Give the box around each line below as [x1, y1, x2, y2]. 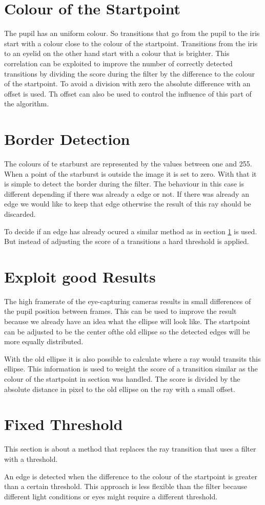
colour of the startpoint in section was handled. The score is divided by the [4, 373, 240, 384]
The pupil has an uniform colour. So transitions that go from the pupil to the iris [4, 28, 260, 39]
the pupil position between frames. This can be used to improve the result [4, 306, 237, 316]
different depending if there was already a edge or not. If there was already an [4, 188, 249, 199]
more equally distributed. [4, 336, 84, 347]
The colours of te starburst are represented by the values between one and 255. [4, 158, 252, 169]
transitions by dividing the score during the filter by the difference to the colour [4, 68, 255, 79]
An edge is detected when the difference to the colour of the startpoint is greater [4, 471, 257, 481]
